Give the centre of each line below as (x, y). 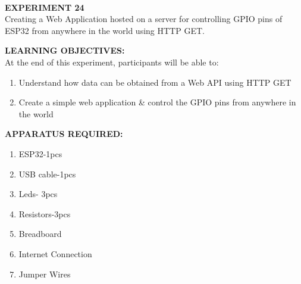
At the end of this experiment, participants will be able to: (112, 62)
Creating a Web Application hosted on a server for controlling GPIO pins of (144, 19)
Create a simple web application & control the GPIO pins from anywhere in (157, 102)
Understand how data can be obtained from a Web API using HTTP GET (155, 82)
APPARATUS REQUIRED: (64, 134)
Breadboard (40, 234)
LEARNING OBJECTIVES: (65, 50)
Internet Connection (55, 253)
